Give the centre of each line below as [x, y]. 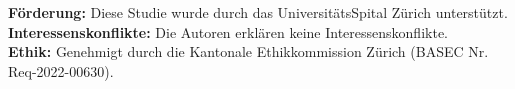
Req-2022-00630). [61, 70]
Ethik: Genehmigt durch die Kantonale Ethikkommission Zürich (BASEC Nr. [248, 51]
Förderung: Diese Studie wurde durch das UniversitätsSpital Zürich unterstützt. [258, 12]
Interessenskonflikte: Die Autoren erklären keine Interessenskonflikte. [228, 31]
